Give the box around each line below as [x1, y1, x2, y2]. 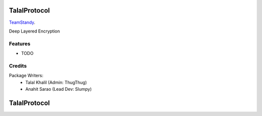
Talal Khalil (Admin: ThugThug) [25, 79, 87, 85]
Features [9, 40, 31, 47]
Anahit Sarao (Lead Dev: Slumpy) [25, 86, 92, 92]
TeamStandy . [9, 19, 36, 25]
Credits [9, 62, 27, 69]
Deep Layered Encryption [9, 28, 60, 34]
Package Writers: [9, 73, 44, 79]
